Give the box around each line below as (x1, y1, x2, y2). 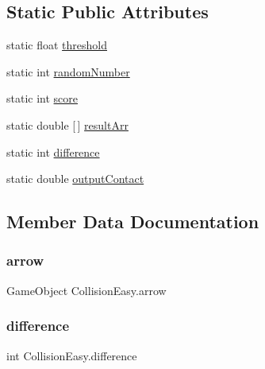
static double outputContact (6, 170, 144, 187)
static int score (6, 90, 79, 107)
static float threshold (6, 37, 107, 53)
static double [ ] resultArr (6, 116, 129, 133)
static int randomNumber (6, 63, 130, 80)
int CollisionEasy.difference (6, 347, 137, 363)
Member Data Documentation (6, 209, 259, 234)
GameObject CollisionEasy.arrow (6, 282, 167, 298)
